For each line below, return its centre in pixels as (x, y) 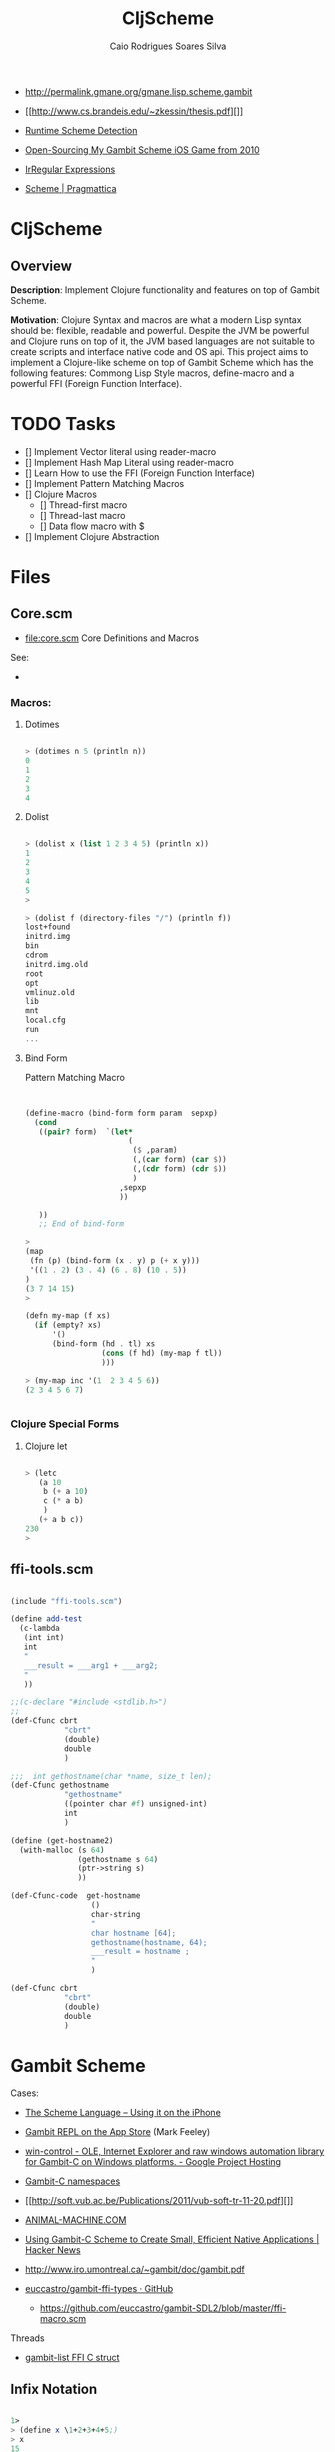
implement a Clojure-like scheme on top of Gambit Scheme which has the (162, 362)
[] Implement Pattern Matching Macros (104, 483)
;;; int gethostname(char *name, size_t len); (111, 1776)
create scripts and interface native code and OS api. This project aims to (159, 351)
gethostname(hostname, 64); (149, 1942)
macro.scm (63, 2319)
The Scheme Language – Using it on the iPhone (123, 2113)
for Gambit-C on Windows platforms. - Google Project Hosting (153, 2162)
